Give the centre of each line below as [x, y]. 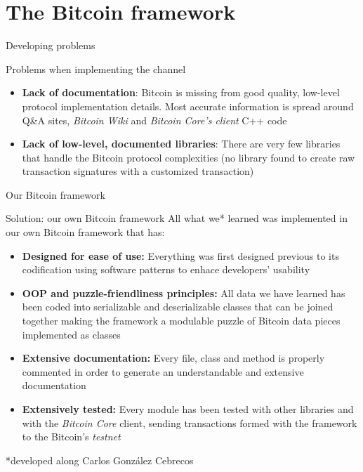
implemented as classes [71, 334]
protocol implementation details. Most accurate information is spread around [188, 106]
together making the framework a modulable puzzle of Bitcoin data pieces [181, 321]
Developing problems [51, 45]
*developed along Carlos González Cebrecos [100, 460]
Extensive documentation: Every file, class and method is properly [173, 358]
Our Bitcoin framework [55, 194]
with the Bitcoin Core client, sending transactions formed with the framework [190, 422]
